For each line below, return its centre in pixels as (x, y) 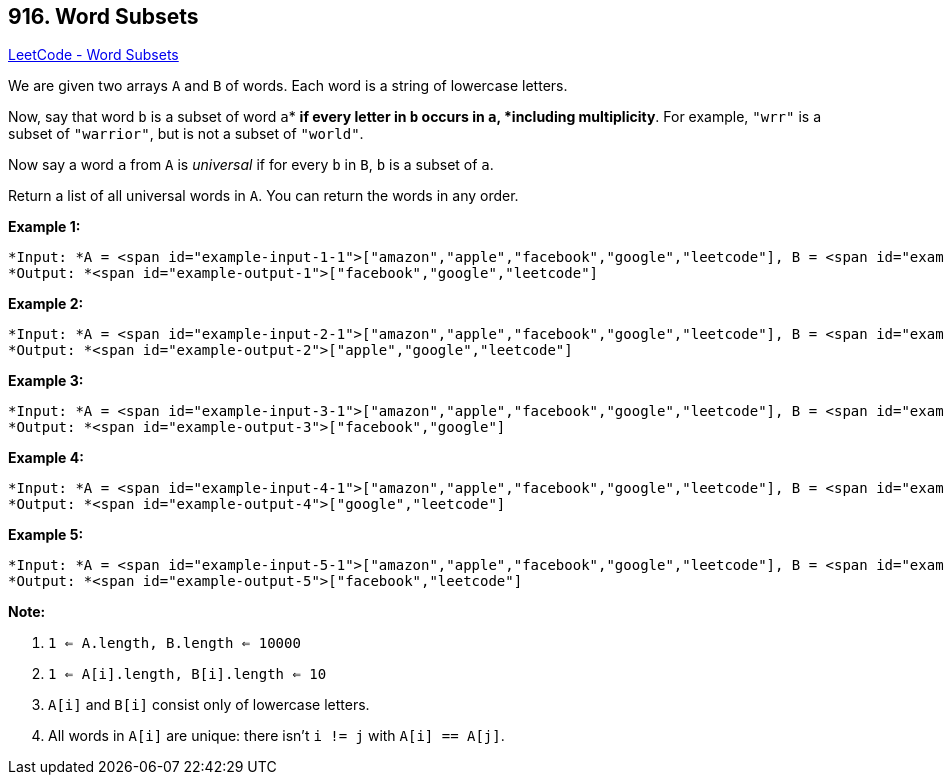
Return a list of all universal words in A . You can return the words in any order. (263, 196)
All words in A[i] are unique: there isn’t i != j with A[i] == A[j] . (276, 736)
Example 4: (46, 458)
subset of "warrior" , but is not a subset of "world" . (186, 134)
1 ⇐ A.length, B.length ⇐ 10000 (174, 643)
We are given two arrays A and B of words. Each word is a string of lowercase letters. (288, 86)
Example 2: (46, 304)
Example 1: (44, 227)
